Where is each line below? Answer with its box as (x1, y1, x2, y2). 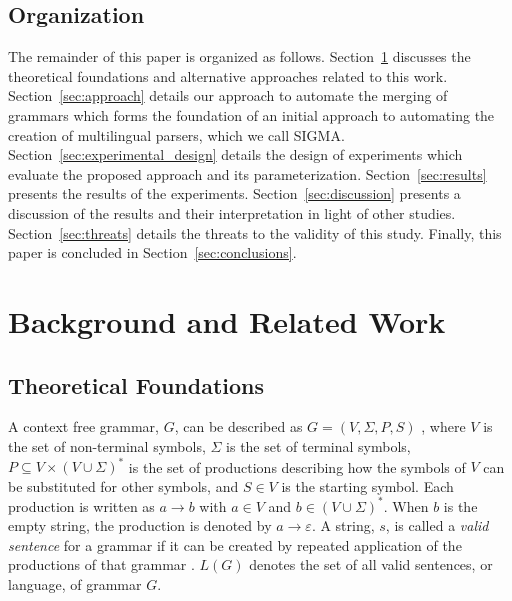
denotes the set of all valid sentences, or (249, 554, 493, 575)
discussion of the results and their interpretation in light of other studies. (8, 202, 456, 223)
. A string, (311, 515, 375, 536)
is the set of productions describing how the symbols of (128, 456, 466, 476)
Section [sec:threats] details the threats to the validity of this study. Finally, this (8, 222, 502, 243)
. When (383, 495, 429, 516)
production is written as (8, 495, 155, 516)
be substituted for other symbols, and (8, 475, 239, 496)
